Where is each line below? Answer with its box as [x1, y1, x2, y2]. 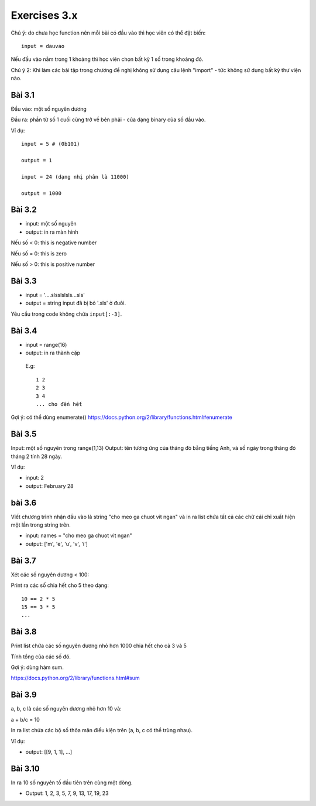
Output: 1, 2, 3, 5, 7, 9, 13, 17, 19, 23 [25, 790, 109, 797]
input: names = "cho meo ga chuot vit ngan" [25, 532, 132, 539]
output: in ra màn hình [25, 228, 78, 235]
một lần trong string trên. [11, 521, 71, 528]
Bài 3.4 [11, 326, 37, 336]
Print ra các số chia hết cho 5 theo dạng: [11, 582, 109, 589]
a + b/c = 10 [11, 716, 40, 723]
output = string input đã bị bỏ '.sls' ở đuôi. [25, 299, 126, 307]
